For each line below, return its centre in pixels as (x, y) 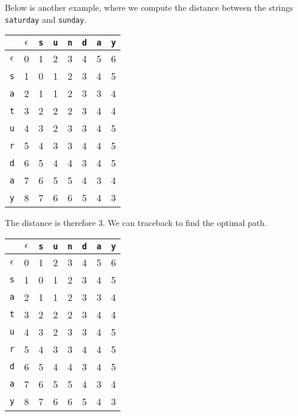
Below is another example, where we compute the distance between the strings (149, 7)
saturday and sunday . (46, 19)
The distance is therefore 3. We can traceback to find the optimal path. (136, 223)
